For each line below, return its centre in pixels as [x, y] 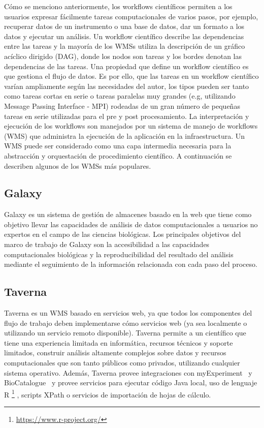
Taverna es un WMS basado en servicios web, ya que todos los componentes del [128, 313]
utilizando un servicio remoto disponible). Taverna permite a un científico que [125, 333]
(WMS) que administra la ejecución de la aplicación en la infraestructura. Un [125, 135]
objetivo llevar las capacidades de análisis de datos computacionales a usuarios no [131, 224]
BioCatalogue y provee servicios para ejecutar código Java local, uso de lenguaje [131, 383]
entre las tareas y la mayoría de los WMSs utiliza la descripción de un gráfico [125, 46]
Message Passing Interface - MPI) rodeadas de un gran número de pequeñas [122, 105]
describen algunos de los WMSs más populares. [78, 165]
